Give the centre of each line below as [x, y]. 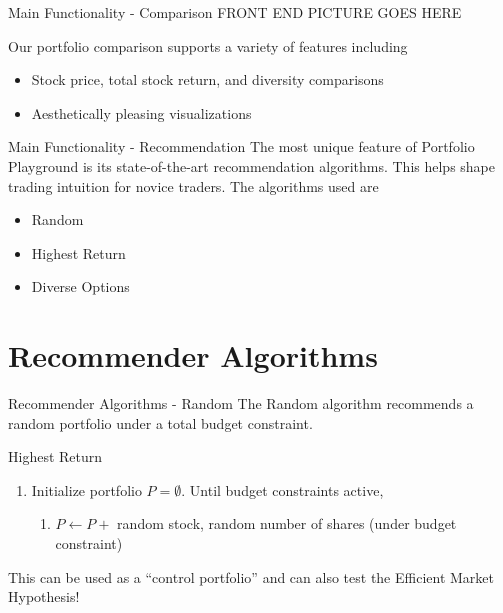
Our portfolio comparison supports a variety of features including [208, 45]
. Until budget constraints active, [282, 489]
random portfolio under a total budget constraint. [160, 422]
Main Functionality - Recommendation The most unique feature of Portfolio [241, 146]
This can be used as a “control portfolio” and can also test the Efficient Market [251, 576]
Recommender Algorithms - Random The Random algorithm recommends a [241, 403]
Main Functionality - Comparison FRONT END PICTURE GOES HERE [235, 12]
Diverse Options [80, 286]
